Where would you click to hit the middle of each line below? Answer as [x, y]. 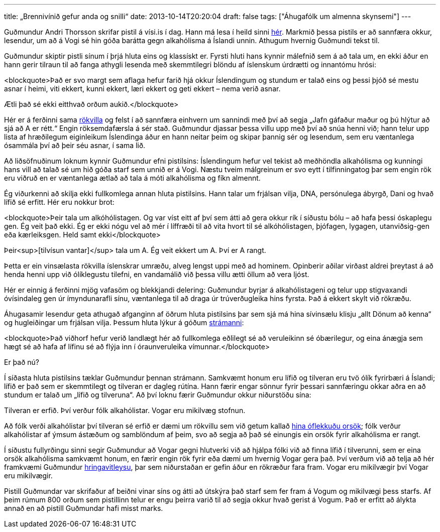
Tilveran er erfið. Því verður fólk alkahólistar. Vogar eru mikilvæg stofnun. [125, 410]
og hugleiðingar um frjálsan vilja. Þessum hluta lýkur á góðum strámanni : [124, 322]
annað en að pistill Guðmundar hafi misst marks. [84, 508]
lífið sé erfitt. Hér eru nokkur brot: [59, 202]
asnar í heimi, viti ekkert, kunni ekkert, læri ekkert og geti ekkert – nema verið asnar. [142, 89]
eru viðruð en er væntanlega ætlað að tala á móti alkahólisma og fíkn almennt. [132, 178]
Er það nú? [22, 362]
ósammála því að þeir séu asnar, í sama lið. [75, 145]
